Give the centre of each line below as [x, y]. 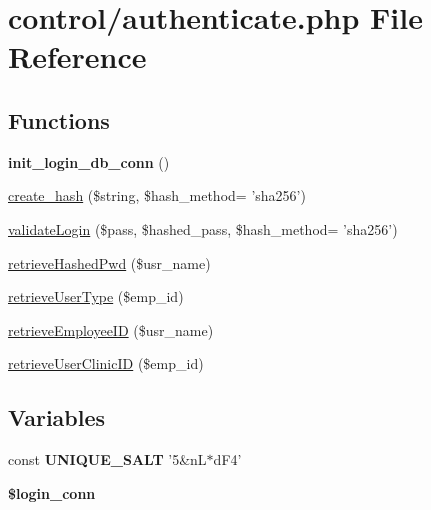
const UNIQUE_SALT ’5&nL [107, 459]
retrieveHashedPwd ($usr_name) [109, 262]
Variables [57, 417]
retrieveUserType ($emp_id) [96, 296]
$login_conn [52, 492]
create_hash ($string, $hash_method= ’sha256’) [157, 195]
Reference [77, 56]
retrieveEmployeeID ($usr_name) [111, 329]
